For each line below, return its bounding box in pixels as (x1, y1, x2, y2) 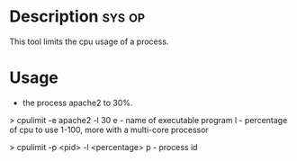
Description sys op (9, 6, 146, 27)
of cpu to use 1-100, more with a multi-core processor (9, 124, 209, 135)
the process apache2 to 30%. (22, 97, 133, 108)
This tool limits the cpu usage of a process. (9, 36, 169, 47)
